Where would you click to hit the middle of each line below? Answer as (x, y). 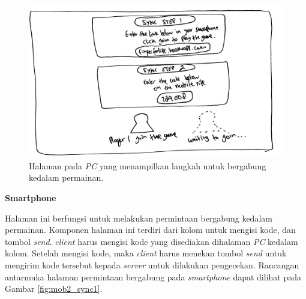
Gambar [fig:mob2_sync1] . (54, 288)
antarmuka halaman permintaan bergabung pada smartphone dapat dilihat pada (153, 276)
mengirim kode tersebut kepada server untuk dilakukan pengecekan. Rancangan (152, 264)
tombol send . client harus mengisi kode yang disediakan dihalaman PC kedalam (151, 241)
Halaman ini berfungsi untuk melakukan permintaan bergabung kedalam (139, 218)
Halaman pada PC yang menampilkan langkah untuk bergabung (148, 165)
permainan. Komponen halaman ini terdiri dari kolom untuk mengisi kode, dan (150, 230)
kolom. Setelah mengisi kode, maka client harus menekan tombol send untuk (146, 253)
